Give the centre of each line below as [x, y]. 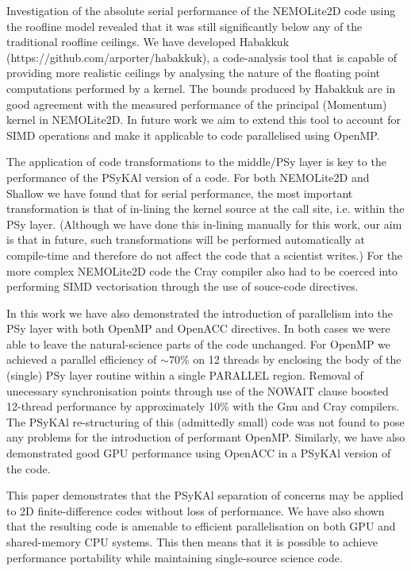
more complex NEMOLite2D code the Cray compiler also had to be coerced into [202, 270]
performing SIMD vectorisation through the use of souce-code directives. [182, 286]
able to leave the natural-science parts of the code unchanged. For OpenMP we [199, 343]
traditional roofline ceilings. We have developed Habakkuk [148, 42]
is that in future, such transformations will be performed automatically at [186, 239]
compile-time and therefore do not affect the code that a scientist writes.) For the [205, 255]
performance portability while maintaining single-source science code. [175, 557]
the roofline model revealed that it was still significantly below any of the [184, 26]
